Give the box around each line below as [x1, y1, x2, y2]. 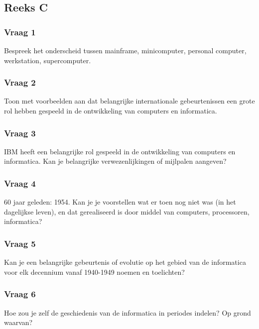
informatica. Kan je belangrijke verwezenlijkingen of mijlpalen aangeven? [4, 156, 227, 166]
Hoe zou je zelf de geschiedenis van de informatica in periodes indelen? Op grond [4, 307, 251, 318]
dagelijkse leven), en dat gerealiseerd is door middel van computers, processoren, [4, 206, 250, 217]
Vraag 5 [4, 237, 36, 249]
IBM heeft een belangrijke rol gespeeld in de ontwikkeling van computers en [4, 146, 236, 156]
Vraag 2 [4, 76, 36, 89]
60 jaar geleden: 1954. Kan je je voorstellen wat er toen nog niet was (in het [4, 197, 236, 207]
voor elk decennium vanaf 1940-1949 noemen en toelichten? [4, 266, 185, 277]
